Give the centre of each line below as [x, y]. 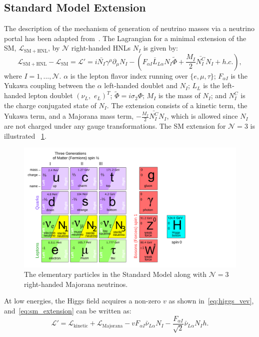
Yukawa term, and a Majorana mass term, [69, 116]
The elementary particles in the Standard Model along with [115, 274]
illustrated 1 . [25, 135]
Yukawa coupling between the [49, 85]
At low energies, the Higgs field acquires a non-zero [82, 301]
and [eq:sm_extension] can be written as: [68, 311]
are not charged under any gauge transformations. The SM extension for [115, 125]
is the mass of [179, 95]
